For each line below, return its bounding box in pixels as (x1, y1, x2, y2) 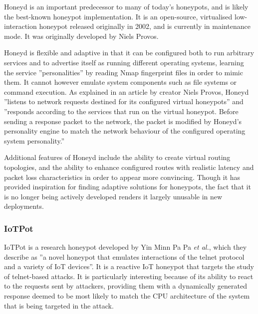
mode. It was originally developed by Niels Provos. (4, 30, 159, 41)
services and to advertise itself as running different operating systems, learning (4, 57, 244, 67)
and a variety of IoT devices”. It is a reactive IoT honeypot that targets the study (4, 261, 254, 272)
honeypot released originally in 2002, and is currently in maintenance (39, 21, 251, 31)
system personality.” (4, 135, 65, 146)
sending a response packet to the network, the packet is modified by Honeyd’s (4, 116, 242, 126)
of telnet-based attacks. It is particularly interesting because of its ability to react (4, 271, 254, 281)
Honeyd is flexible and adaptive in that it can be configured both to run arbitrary (4, 47, 255, 58)
